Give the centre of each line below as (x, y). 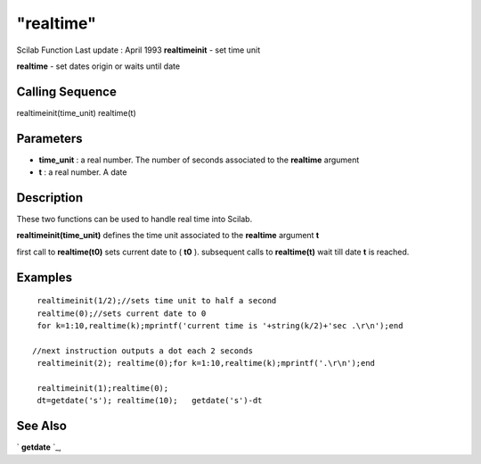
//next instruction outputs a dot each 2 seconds (143, 351)
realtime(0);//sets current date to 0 (122, 313)
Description (50, 198)
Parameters (49, 138)
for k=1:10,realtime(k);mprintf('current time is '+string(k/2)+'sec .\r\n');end (220, 326)
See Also (41, 426)
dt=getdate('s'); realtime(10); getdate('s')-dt (150, 401)
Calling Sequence (67, 91)
